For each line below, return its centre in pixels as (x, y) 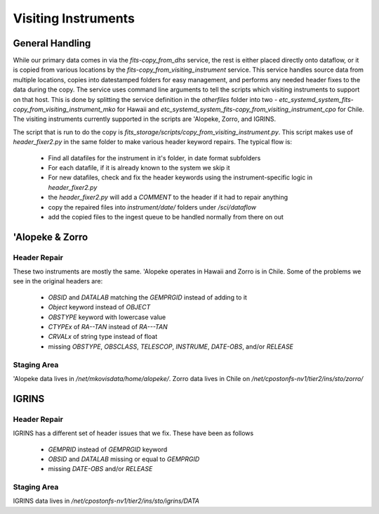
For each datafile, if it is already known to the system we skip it (139, 167)
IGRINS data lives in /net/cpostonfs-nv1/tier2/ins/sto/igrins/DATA (106, 501)
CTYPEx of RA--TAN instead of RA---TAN (108, 327)
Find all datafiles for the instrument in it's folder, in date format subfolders (154, 158)
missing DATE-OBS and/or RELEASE (100, 469)
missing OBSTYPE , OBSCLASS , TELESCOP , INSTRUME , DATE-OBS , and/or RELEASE (171, 346)
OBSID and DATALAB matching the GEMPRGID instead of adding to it (147, 297)
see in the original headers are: (58, 281)
